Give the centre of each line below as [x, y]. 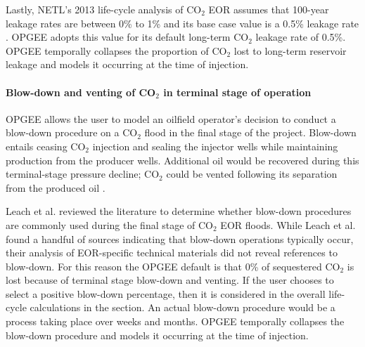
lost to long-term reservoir [290, 50]
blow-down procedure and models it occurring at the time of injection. [157, 335]
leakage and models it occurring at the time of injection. [127, 64]
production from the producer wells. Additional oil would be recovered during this [182, 160]
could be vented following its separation [252, 174]
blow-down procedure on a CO [72, 132]
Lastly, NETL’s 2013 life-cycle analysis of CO [104, 9]
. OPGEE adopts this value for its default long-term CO [127, 37]
